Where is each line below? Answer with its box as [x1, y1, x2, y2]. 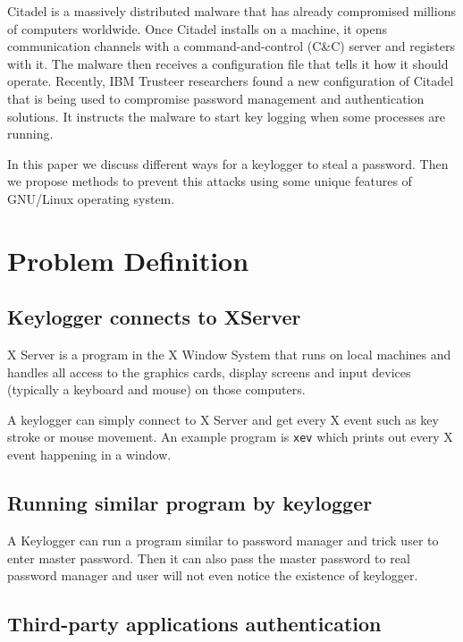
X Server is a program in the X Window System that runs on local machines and [7, 345, 451, 364]
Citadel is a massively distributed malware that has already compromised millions [7, 2, 456, 20]
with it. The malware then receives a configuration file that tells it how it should [7, 54, 449, 72]
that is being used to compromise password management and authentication [7, 89, 425, 107]
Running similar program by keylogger [7, 489, 373, 517]
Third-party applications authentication [7, 610, 382, 638]
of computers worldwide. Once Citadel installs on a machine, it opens [7, 19, 388, 38]
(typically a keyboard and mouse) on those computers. [7, 380, 306, 399]
